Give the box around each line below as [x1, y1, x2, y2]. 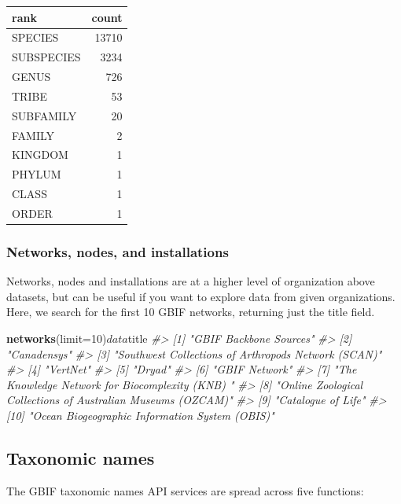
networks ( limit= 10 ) [6, 330, 107, 347]
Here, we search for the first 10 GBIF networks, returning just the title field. [6, 304, 375, 320]
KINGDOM [12, 146, 68, 163]
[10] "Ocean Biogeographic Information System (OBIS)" [6, 407, 274, 423]
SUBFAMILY [12, 107, 77, 123]
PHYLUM [12, 166, 61, 182]
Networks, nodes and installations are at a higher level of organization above [6, 273, 375, 289]
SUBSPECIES [12, 49, 81, 65]
